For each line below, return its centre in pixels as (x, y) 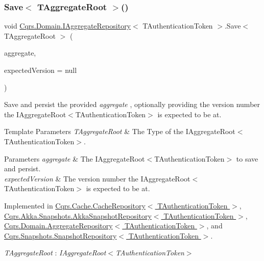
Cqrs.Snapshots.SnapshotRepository (61, 235)
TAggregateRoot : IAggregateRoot (55, 253)
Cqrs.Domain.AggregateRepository (58, 226)
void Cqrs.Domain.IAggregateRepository (68, 26)
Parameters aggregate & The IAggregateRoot (75, 158)
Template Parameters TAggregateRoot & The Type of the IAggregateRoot (120, 131)
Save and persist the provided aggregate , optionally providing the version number (132, 104)
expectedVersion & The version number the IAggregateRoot (97, 178)
